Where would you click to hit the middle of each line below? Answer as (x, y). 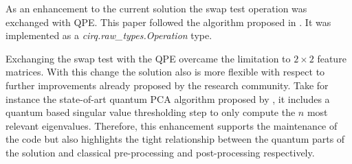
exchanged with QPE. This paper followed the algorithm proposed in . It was (168, 22)
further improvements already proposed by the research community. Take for (167, 85)
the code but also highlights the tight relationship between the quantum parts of (175, 139)
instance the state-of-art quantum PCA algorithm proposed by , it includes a (168, 98)
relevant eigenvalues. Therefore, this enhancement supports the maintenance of (172, 125)
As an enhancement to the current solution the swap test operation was (156, 8)
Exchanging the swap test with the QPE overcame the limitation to (148, 58)
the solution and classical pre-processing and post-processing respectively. (160, 152)
